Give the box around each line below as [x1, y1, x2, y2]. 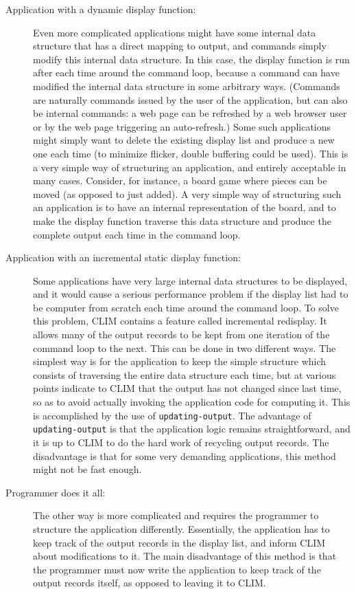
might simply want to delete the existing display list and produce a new [33, 133, 335, 147]
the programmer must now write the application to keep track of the [33, 562, 321, 576]
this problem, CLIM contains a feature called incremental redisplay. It [33, 313, 327, 328]
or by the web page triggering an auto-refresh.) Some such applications [33, 119, 331, 133]
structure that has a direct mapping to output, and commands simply [33, 38, 327, 53]
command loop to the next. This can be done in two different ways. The [33, 340, 336, 355]
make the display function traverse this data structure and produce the [33, 213, 331, 228]
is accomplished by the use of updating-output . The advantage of [33, 408, 311, 422]
